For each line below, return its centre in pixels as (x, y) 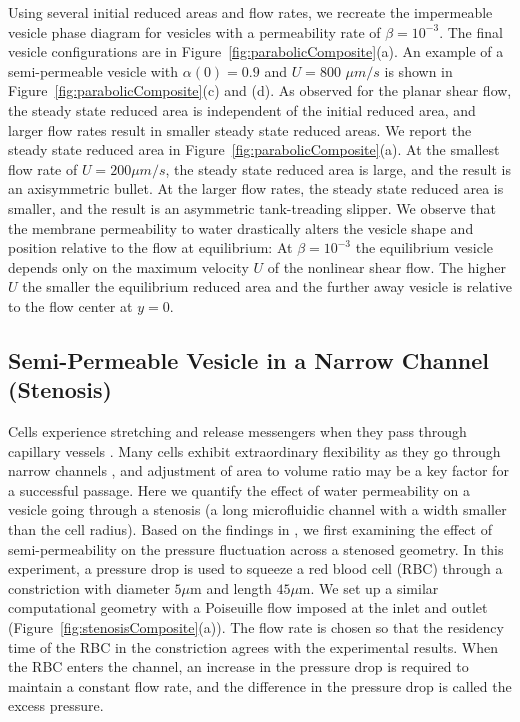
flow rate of (43, 168)
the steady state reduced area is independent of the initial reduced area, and (242, 109)
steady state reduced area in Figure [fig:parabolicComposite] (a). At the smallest (254, 149)
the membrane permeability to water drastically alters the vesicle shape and (241, 227)
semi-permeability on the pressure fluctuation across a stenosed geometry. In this (256, 548)
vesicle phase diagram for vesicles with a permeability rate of (194, 31)
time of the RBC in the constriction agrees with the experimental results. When (253, 646)
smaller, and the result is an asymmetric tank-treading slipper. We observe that (252, 207)
